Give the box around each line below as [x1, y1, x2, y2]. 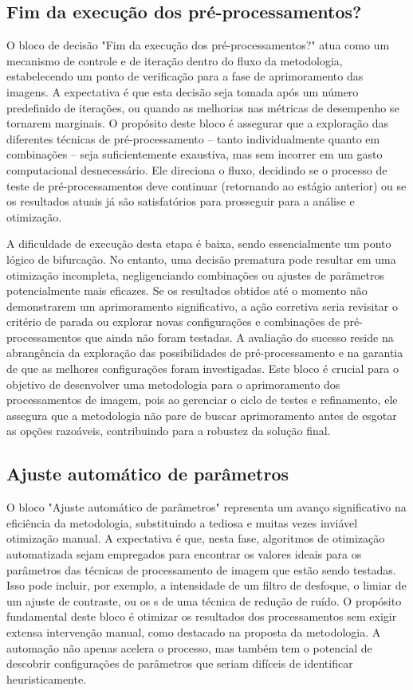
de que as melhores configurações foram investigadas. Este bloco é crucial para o [6, 360, 399, 377]
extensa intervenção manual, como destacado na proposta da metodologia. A [6, 624, 381, 640]
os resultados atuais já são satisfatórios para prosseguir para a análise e [6, 193, 355, 210]
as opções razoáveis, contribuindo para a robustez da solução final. [6, 422, 331, 439]
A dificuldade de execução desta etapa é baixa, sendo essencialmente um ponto [6, 235, 391, 252]
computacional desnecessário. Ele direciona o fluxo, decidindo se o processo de [6, 161, 387, 178]
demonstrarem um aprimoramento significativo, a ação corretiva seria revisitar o [6, 297, 399, 314]
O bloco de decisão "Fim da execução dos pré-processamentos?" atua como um [6, 37, 390, 53]
